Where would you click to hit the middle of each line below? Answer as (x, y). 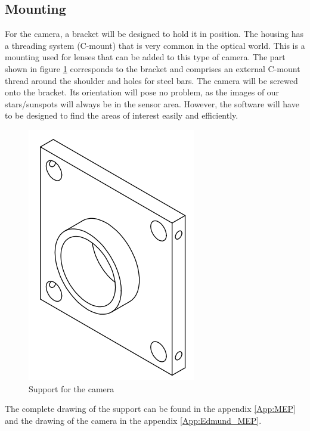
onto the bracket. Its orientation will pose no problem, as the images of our (142, 92)
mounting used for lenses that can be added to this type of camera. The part (145, 57)
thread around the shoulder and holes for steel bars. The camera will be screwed (151, 80)
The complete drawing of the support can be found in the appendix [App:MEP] (150, 409)
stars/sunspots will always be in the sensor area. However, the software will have (152, 103)
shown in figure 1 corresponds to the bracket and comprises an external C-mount (153, 68)
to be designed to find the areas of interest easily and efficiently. (122, 115)
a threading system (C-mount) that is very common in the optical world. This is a (155, 45)
